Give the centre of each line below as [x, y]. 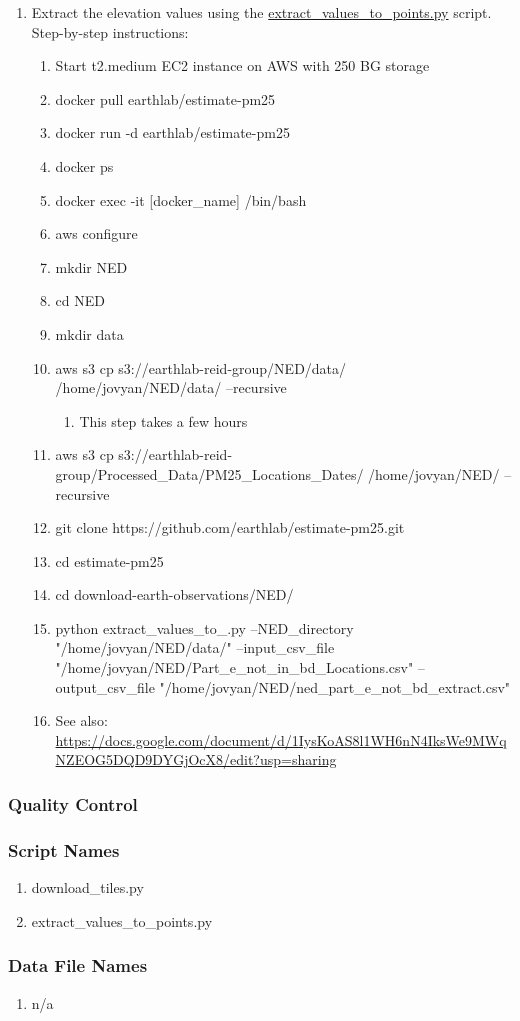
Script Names [64, 849]
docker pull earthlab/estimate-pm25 [165, 98]
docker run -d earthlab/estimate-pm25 [172, 132]
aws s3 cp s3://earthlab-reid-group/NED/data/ [201, 367]
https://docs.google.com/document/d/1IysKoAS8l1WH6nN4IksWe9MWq [281, 739]
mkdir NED [91, 266]
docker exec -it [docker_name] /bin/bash [181, 199]
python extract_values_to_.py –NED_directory [204, 627]
